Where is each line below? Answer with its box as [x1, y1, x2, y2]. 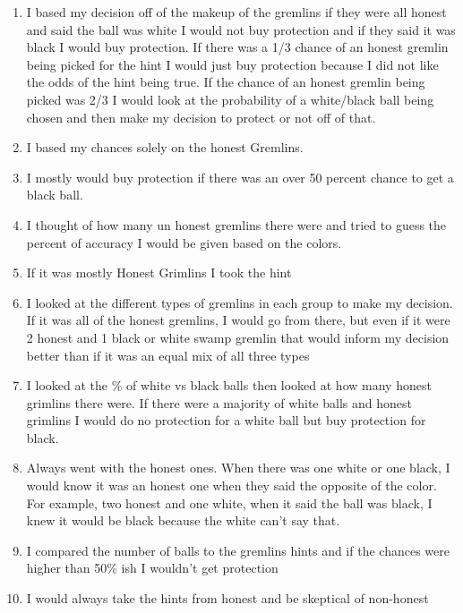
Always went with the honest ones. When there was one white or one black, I [26, 458, 450, 477]
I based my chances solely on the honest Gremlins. [26, 138, 304, 157]
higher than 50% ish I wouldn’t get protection [26, 558, 279, 577]
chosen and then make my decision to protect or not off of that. [26, 107, 376, 126]
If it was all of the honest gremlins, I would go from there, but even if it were [26, 311, 450, 329]
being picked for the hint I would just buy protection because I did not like [26, 55, 439, 73]
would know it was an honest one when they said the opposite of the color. [26, 476, 437, 495]
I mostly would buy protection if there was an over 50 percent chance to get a [26, 167, 454, 186]
